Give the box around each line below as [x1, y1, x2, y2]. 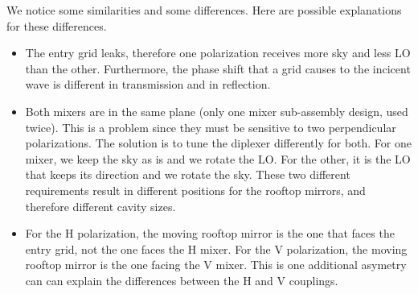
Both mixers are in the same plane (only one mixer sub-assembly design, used [25, 102, 408, 119]
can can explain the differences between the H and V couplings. [25, 271, 338, 288]
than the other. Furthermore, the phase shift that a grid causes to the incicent [25, 60, 411, 77]
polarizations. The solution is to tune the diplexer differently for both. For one [25, 135, 412, 151]
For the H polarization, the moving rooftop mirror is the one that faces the [25, 225, 395, 242]
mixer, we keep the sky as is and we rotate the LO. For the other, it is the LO [25, 150, 411, 167]
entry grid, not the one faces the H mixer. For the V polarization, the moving [25, 240, 408, 257]
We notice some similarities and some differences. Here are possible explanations [6, 2, 402, 18]
